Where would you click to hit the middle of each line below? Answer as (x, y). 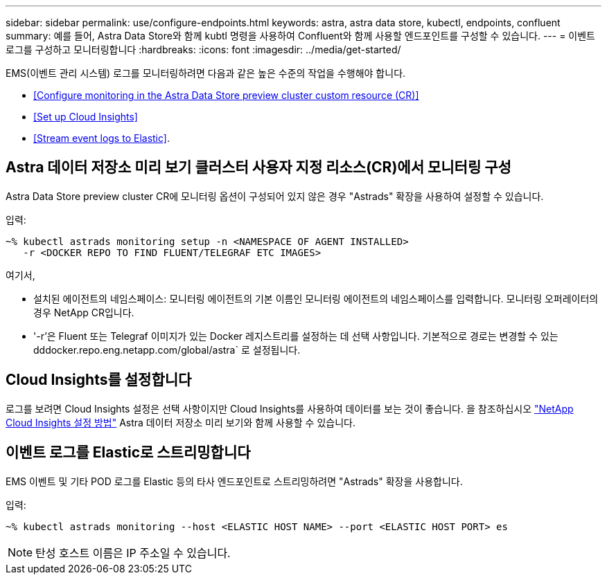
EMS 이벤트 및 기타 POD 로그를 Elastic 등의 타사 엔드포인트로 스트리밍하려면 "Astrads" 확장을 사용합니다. (234, 481)
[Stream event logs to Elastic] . (102, 138)
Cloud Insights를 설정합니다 (99, 380)
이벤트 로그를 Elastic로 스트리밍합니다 (128, 453)
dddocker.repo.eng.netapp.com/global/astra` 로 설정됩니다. (167, 350)
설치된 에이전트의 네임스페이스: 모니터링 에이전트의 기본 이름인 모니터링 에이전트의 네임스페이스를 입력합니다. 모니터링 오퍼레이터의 (316, 298)
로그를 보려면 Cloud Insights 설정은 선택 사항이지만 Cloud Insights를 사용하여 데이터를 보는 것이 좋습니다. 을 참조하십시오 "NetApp (290, 408)
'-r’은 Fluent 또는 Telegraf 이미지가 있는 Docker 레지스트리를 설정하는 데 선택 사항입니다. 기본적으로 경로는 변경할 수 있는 (296, 336)
